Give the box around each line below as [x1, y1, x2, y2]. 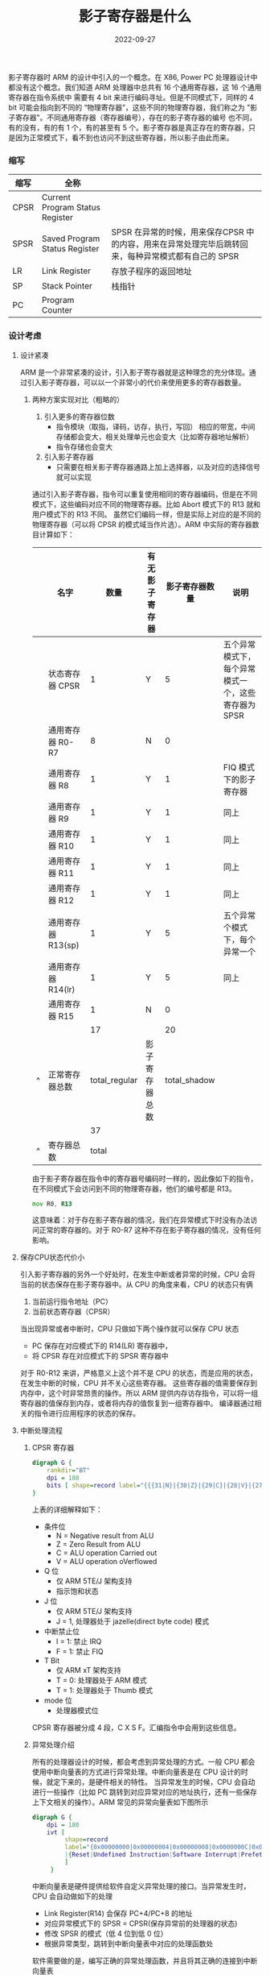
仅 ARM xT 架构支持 [55, 1665, 122, 1674]
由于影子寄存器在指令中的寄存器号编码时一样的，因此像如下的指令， [31, 1173, 258, 1183]
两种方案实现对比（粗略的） [31, 394, 125, 404]
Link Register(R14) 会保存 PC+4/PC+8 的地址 [43, 1908, 193, 1918]
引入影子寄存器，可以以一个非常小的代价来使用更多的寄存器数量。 [27, 377, 246, 387]
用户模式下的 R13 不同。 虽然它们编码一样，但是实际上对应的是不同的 [31, 509, 261, 519]
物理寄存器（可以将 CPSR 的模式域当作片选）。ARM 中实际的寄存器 [31, 519, 252, 529]
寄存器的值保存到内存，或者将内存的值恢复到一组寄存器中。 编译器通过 [19, 1399, 255, 1409]
